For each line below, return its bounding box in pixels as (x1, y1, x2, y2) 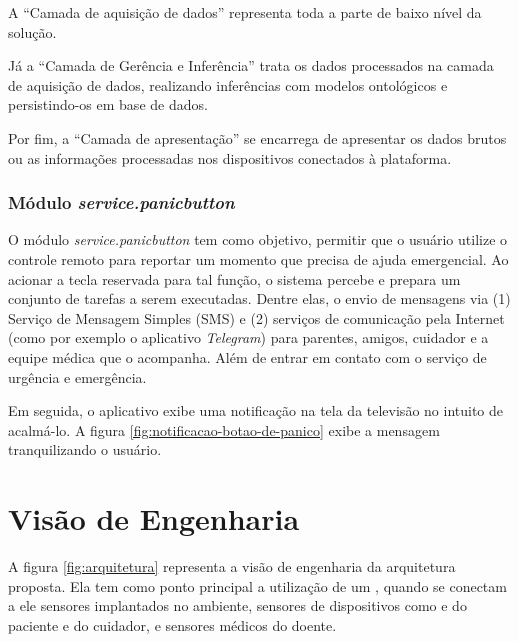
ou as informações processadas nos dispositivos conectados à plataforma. (8, 147, 452, 168)
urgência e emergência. (8, 366, 147, 387)
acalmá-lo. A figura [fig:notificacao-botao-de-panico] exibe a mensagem (8, 419, 440, 440)
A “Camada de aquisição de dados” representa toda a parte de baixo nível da (8, 2, 482, 22)
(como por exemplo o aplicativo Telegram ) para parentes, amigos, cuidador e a (8, 327, 489, 348)
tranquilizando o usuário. (8, 439, 162, 460)
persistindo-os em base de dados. (8, 94, 208, 115)
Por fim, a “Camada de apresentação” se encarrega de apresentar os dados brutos (8, 127, 507, 148)
